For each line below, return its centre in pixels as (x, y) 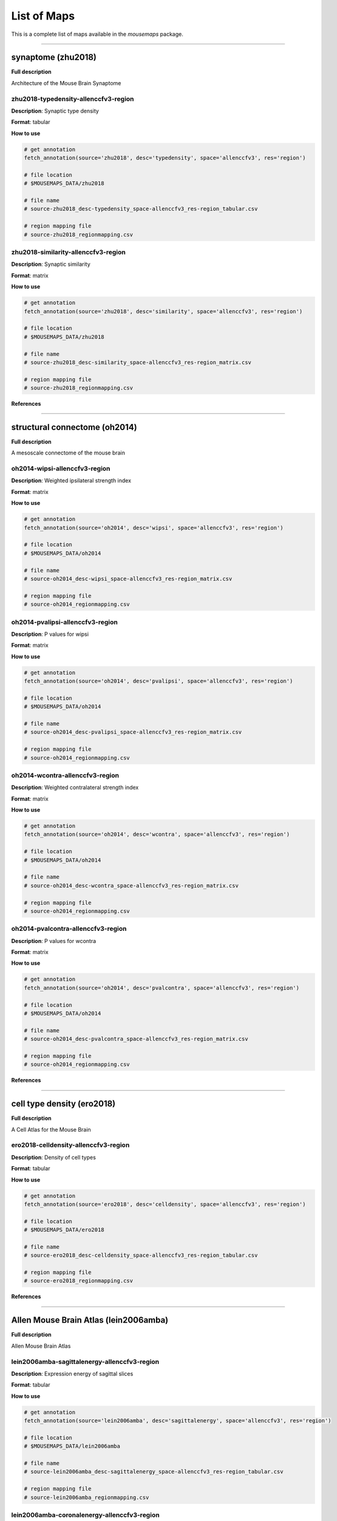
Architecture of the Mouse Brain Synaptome (66, 83)
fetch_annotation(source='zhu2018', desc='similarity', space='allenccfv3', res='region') (163, 311)
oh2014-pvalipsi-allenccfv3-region (64, 622)
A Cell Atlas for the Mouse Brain (51, 1129)
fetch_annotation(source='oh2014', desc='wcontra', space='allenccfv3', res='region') (157, 834)
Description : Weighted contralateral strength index (75, 787)
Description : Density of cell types (54, 1157)
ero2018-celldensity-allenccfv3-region (70, 1145)
